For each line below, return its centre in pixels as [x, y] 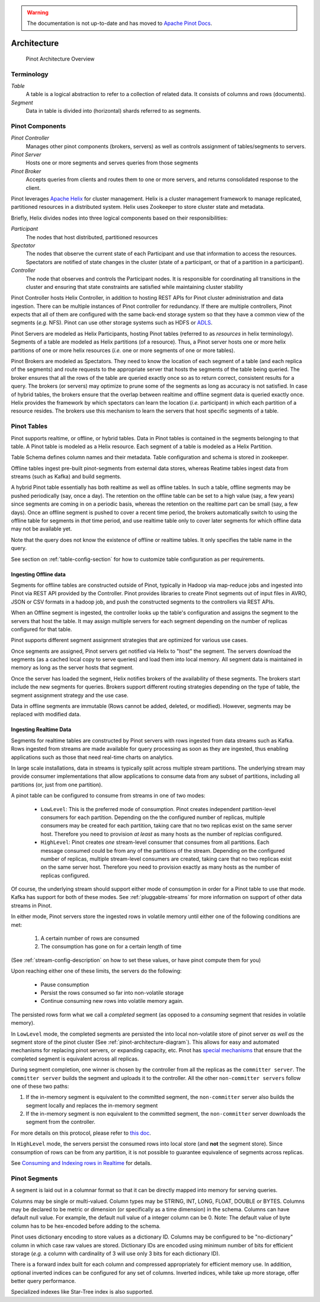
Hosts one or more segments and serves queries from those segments [112, 163]
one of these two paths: [40, 1086]
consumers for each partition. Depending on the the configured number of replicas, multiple [153, 817]
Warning [38, 12]
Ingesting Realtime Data [41, 729]
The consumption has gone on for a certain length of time [111, 947]
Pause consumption [65, 985]
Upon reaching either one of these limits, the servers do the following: [96, 971]
